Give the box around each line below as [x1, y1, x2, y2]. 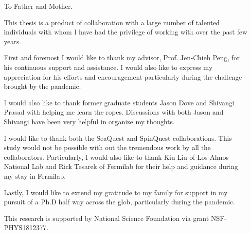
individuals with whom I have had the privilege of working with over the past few [4, 27, 248, 37]
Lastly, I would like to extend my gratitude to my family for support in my [4, 187, 228, 197]
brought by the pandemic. [4, 81, 81, 91]
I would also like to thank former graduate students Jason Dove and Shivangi [4, 97, 234, 107]
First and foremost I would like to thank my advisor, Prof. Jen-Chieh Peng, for [4, 52, 240, 63]
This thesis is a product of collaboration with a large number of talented [4, 17, 220, 27]
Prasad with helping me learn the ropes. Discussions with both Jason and [4, 107, 224, 117]
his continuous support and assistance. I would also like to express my [4, 62, 213, 72]
